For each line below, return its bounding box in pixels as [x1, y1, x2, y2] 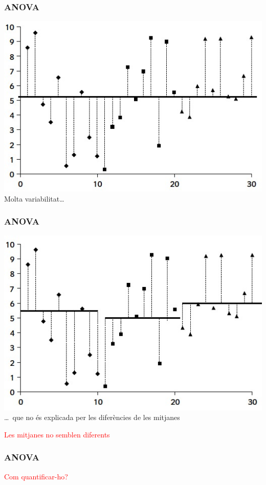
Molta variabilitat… [4, 193, 64, 204]
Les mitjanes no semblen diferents [4, 429, 110, 439]
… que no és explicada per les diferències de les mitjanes [4, 412, 180, 423]
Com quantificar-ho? [4, 471, 68, 481]
